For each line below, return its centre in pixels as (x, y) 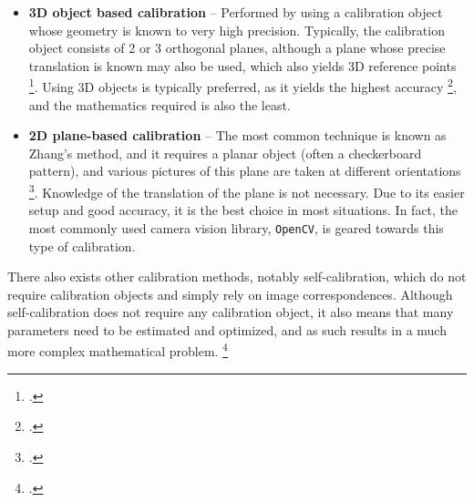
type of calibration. (82, 246)
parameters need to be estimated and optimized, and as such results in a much (227, 329)
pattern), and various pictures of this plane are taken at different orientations (245, 171)
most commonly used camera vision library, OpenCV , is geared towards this (236, 227)
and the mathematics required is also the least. (160, 104)
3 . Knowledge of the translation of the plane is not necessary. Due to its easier (247, 191)
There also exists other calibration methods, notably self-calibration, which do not (237, 277)
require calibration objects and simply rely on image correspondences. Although (230, 294)
